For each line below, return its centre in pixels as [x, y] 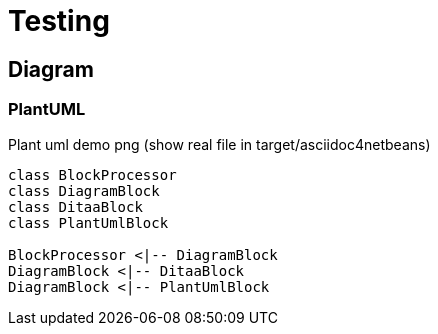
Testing [59, 21]
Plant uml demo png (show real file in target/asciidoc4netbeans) [219, 144]
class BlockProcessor [92, 174]
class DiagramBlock [84, 190]
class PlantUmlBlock [88, 222]
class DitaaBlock [75, 206]
